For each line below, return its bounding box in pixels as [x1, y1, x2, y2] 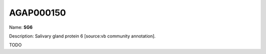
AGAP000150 [9, 7, 66, 18]
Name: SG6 [9, 24, 33, 30]
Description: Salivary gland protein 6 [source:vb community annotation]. [9, 33, 156, 39]
